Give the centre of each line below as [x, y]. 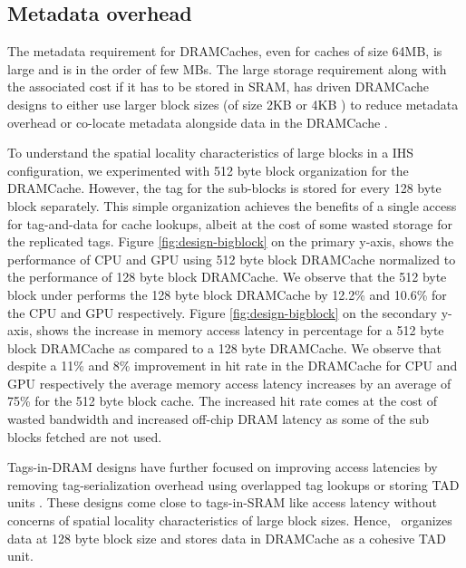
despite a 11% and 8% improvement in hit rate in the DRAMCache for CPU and [233, 366]
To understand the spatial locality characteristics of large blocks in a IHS [211, 153]
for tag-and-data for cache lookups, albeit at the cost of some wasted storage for [230, 223]
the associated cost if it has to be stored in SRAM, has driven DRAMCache [218, 87]
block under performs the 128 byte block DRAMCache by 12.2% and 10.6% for [227, 294]
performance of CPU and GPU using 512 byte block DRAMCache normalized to [232, 259]
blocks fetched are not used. [85, 436]
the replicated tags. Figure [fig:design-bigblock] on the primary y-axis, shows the [231, 241]
